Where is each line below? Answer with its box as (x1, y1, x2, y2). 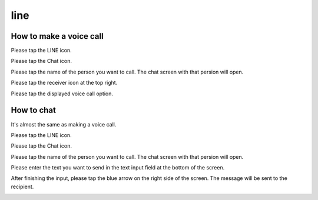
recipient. (11, 183, 34, 190)
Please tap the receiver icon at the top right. (11, 79, 118, 86)
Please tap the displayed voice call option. (11, 90, 114, 97)
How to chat (11, 105, 56, 115)
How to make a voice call (11, 31, 104, 41)
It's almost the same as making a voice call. (11, 121, 117, 128)
